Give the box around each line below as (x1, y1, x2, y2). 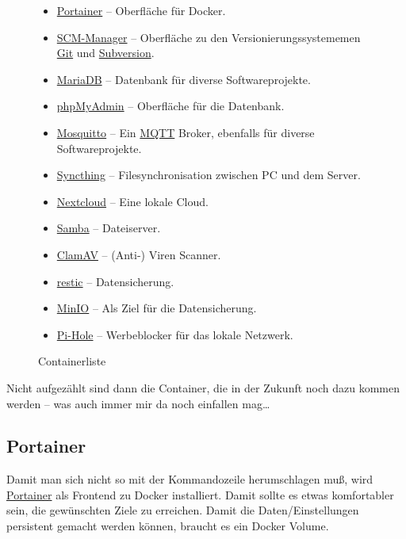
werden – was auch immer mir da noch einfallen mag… (6, 395, 270, 411)
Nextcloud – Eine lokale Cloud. (56, 193, 209, 209)
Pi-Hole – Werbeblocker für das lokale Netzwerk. (56, 326, 293, 342)
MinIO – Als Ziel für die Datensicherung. (56, 300, 257, 316)
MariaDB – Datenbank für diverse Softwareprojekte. (56, 71, 311, 87)
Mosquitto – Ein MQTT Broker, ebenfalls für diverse (56, 124, 315, 140)
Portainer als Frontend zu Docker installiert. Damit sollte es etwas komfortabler (6, 486, 394, 503)
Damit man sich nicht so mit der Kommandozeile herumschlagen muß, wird (6, 471, 373, 487)
